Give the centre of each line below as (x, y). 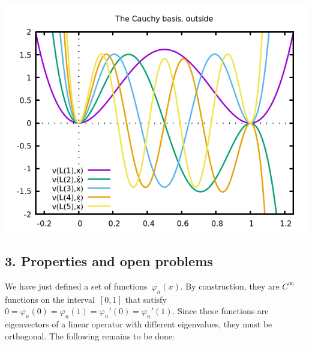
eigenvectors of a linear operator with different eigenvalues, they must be (139, 323)
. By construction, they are (230, 286)
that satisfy (146, 299)
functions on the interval (50, 299)
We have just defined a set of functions (76, 286)
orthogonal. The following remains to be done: (90, 335)
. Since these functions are (220, 311)
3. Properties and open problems (109, 260)
